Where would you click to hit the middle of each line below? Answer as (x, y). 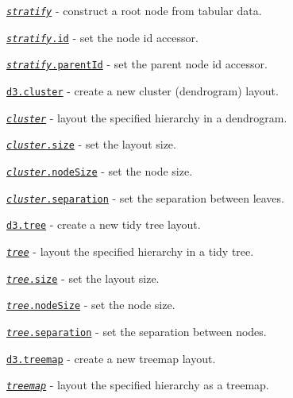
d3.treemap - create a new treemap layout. (111, 358)
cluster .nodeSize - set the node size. (100, 170)
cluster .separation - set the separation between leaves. (145, 197)
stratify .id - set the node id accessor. (102, 37)
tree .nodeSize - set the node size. (91, 305)
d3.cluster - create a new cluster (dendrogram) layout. (143, 90)
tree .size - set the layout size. (83, 278)
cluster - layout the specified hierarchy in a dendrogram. (147, 117)
